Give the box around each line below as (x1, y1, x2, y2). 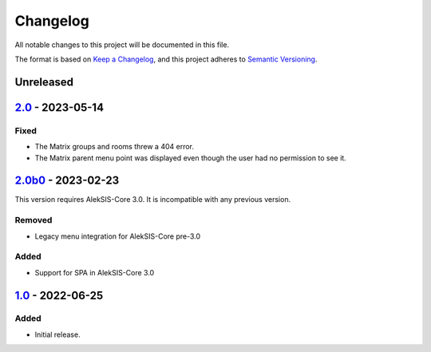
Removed (14, 215, 53, 226)
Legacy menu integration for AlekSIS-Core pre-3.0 (34, 231, 201, 241)
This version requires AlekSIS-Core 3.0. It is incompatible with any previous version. (14, 195, 291, 204)
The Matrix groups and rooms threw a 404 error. (34, 142, 195, 152)
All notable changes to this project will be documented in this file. (14, 40, 230, 49)
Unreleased (14, 75, 74, 89)
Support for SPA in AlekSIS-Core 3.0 (34, 267, 155, 277)
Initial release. (34, 330, 81, 339)
